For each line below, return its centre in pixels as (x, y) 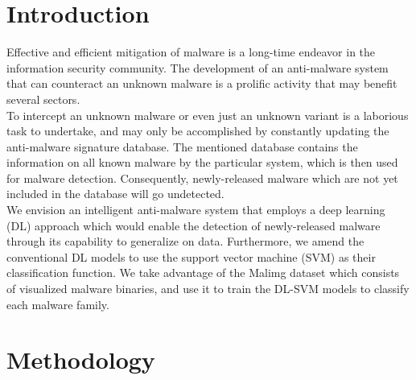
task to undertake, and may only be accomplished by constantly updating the (198, 131)
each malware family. (58, 304)
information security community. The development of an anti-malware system (198, 67)
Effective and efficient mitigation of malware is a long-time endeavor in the (191, 52)
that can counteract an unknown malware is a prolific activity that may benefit (202, 83)
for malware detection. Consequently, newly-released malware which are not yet (202, 178)
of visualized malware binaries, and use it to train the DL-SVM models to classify (208, 289)
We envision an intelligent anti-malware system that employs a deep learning (196, 210)
